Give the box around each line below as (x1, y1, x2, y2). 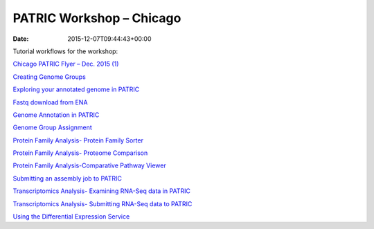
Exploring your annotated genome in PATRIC (12, 85, 140, 93)
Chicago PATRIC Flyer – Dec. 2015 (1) (12, 59, 119, 68)
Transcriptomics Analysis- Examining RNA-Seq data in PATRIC (12, 187, 190, 195)
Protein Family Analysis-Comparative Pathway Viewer (12, 161, 166, 170)
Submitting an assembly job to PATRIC (12, 174, 123, 183)
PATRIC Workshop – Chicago (12, 10, 181, 26)
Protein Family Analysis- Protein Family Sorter (12, 136, 143, 145)
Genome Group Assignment (12, 123, 93, 131)
